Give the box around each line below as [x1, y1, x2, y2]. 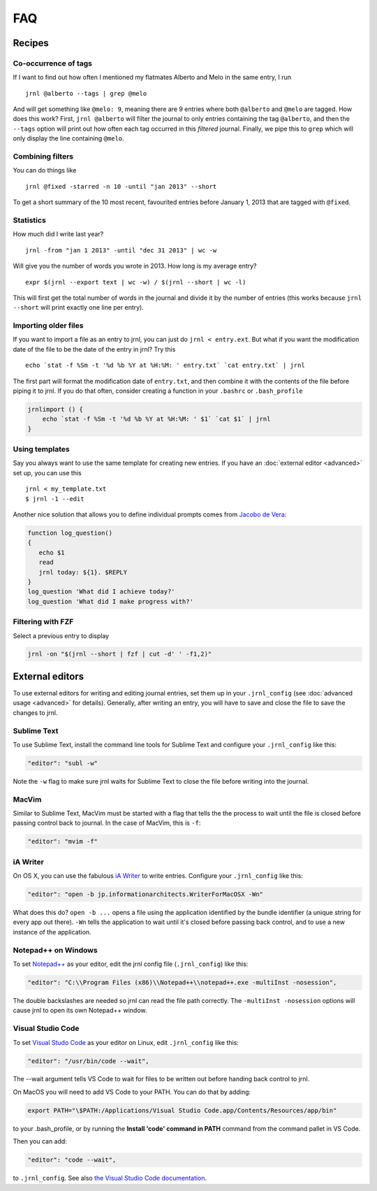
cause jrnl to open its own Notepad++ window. [13, 1006, 147, 1015]
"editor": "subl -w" [27, 759, 98, 767]
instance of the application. [13, 927, 91, 936]
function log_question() [27, 529, 113, 537]
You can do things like [13, 166, 77, 175]
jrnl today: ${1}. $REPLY [38, 568, 128, 576]
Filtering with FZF [13, 617, 74, 627]
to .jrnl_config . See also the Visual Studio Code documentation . [13, 1174, 207, 1183]
